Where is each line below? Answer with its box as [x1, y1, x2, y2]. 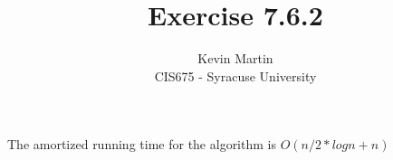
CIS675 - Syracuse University [154, 66, 317, 85]
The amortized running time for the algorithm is [7, 135, 276, 154]
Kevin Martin [197, 49, 273, 68]
